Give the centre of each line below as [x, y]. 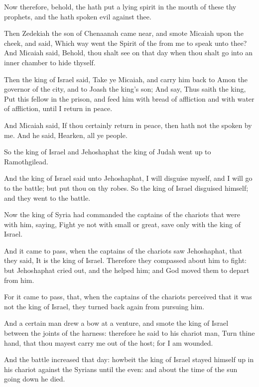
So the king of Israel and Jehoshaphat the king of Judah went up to [108, 152]
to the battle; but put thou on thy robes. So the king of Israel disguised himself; [126, 188]
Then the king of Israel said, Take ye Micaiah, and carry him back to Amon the [126, 79]
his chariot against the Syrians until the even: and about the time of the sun [121, 369]
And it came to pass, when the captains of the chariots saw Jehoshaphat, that [123, 250]
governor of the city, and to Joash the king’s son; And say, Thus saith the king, [125, 89]
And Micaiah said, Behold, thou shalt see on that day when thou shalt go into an [129, 53]
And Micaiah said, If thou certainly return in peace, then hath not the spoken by [128, 125]
